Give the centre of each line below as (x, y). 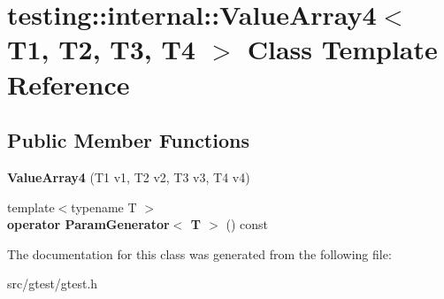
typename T (104, 207)
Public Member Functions (128, 140)
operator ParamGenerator (88, 224)
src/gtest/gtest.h (53, 284)
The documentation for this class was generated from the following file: (199, 253)
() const (247, 224)
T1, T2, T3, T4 (101, 49)
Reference (69, 84)
